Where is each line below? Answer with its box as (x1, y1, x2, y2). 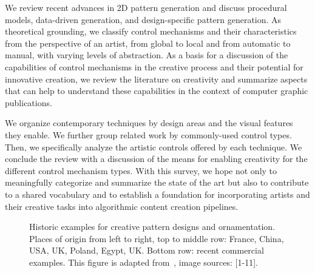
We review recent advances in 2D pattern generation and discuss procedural (5, 1, 287, 13)
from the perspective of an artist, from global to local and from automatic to (5, 36, 291, 49)
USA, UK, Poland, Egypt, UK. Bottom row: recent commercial (29, 244, 264, 257)
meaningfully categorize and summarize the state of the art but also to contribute (5, 176, 309, 189)
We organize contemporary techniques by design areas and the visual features (5, 116, 293, 129)
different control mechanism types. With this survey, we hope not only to (5, 164, 277, 177)
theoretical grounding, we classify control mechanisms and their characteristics (5, 25, 297, 38)
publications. (5, 96, 52, 109)
